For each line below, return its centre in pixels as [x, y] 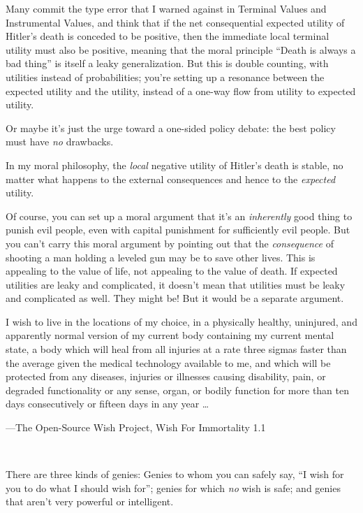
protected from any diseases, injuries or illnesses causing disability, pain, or [166, 376]
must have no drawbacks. [60, 142]
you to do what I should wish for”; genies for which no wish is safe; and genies [173, 487]
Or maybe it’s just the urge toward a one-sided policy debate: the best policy [171, 128]
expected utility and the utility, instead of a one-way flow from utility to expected [181, 91]
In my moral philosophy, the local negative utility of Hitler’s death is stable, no [175, 165]
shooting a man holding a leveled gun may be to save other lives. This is [161, 257]
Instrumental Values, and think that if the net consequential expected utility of [175, 22]
